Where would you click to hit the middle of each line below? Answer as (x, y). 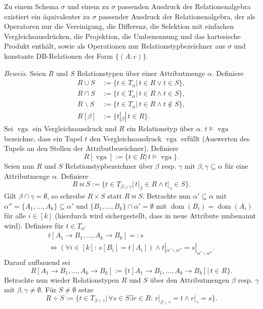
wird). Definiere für (34, 225)
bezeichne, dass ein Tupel (43, 138)
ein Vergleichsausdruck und (75, 128)
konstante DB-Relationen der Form (59, 55)
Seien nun (19, 166)
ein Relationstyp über (160, 128)
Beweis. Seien (25, 73)
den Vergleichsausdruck (126, 138)
